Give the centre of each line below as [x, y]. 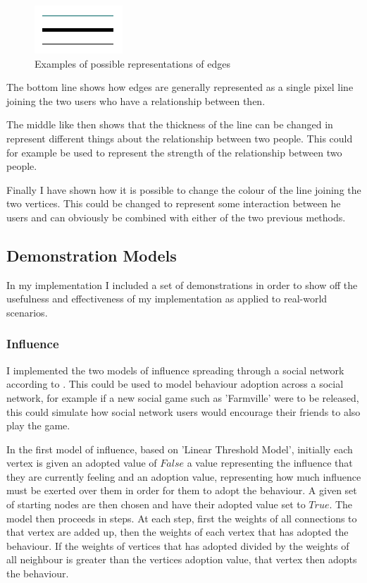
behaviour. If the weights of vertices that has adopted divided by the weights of [178, 545]
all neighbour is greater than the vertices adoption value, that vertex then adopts [182, 559]
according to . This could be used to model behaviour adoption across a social [175, 384]
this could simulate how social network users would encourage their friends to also [183, 411]
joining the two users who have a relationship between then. [136, 100]
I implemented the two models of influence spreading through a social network [175, 370]
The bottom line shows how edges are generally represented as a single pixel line [180, 87]
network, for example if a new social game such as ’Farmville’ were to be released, [183, 397]
